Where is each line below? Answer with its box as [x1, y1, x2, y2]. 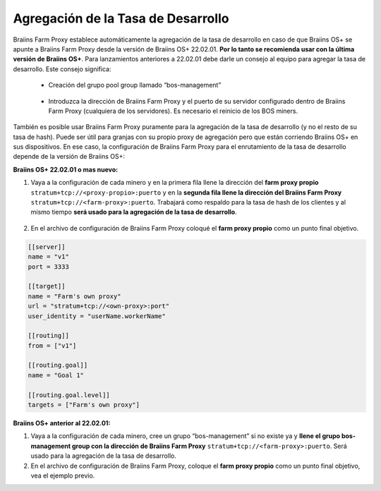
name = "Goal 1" [28, 371, 85, 379]
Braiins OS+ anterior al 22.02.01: [13, 419, 111, 428]
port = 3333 [28, 262, 70, 271]
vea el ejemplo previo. [30, 471, 95, 480]
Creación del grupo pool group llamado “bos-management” [48, 81, 222, 90]
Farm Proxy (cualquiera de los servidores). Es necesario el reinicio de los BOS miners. [48, 107, 298, 115]
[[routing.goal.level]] [28, 391, 111, 399]
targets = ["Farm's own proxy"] [28, 401, 140, 409]
